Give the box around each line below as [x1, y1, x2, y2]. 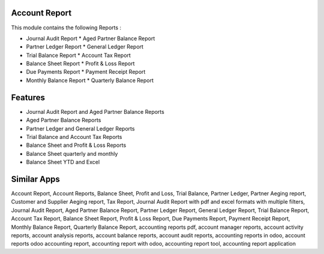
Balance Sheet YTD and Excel [26, 159, 100, 166]
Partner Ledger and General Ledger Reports [26, 125, 135, 132]
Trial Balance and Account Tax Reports [26, 133, 122, 140]
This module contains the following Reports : [11, 24, 122, 31]
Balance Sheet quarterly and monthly [26, 150, 118, 157]
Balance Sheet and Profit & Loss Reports [26, 141, 127, 149]
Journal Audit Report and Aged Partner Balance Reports [26, 108, 164, 115]
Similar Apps [11, 174, 60, 184]
